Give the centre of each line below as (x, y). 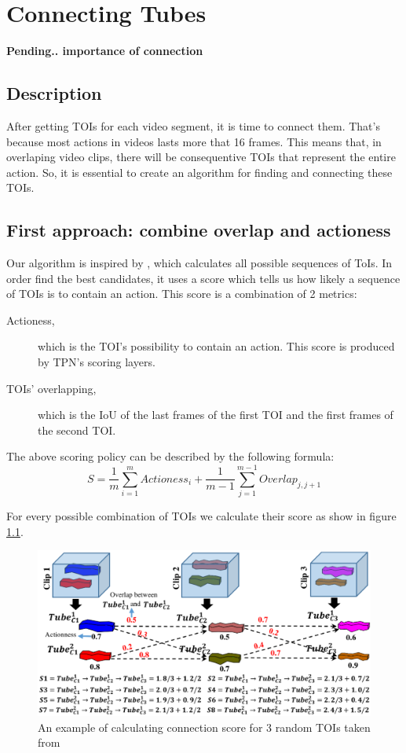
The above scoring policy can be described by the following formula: (170, 456)
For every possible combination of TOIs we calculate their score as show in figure (201, 516)
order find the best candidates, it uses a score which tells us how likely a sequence (203, 278)
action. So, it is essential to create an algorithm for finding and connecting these (199, 172)
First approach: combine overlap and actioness (199, 230)
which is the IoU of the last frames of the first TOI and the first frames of (216, 415)
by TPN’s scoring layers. (97, 362)
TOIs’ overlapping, (51, 388)
